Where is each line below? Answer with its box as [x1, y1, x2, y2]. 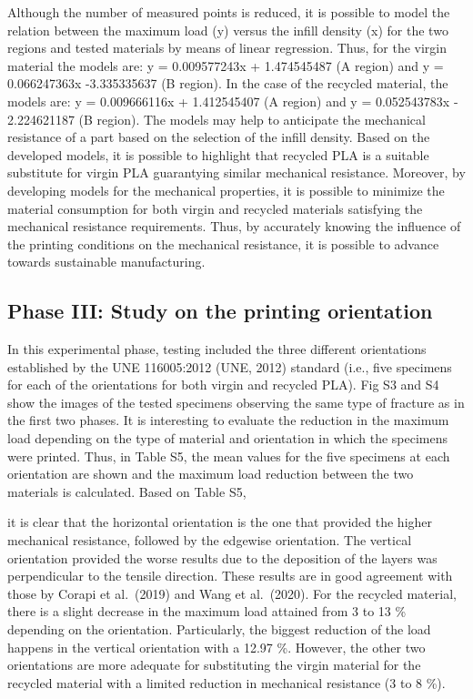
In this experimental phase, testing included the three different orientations [7, 339, 427, 359]
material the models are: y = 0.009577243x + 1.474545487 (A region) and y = [7, 56, 444, 75]
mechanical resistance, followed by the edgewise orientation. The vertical [7, 531, 412, 550]
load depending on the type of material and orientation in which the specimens [7, 429, 448, 448]
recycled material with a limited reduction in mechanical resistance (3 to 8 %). [7, 673, 446, 692]
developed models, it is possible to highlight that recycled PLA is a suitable [7, 145, 429, 164]
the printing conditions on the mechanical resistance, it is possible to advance [7, 234, 439, 253]
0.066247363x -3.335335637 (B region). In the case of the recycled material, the [7, 74, 448, 93]
